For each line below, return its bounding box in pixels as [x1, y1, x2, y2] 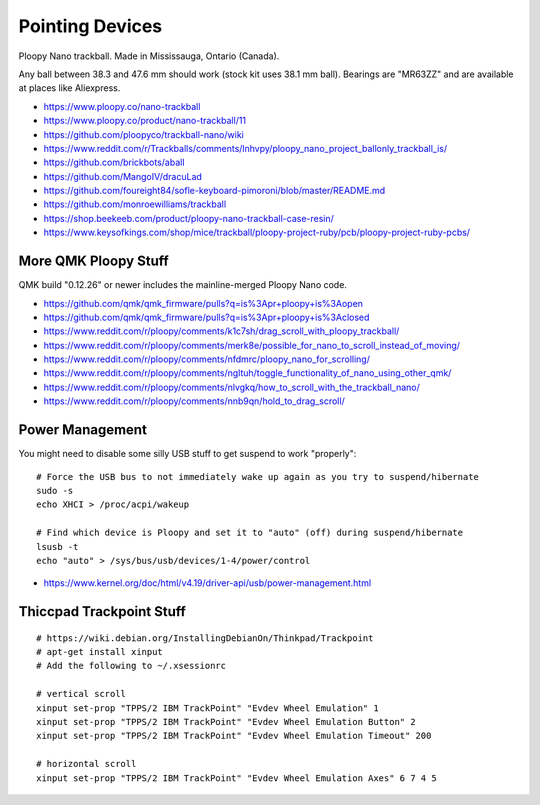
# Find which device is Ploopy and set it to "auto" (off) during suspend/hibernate [36, 527, 464, 539]
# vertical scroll [36, 688, 127, 700]
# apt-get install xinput [36, 646, 164, 658]
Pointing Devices [18, 15, 163, 37]
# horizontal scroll [36, 758, 137, 770]
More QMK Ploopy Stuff [18, 253, 169, 270]
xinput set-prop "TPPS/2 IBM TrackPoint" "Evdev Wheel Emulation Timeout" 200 [36, 730, 432, 742]
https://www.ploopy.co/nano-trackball [43, 100, 201, 112]
